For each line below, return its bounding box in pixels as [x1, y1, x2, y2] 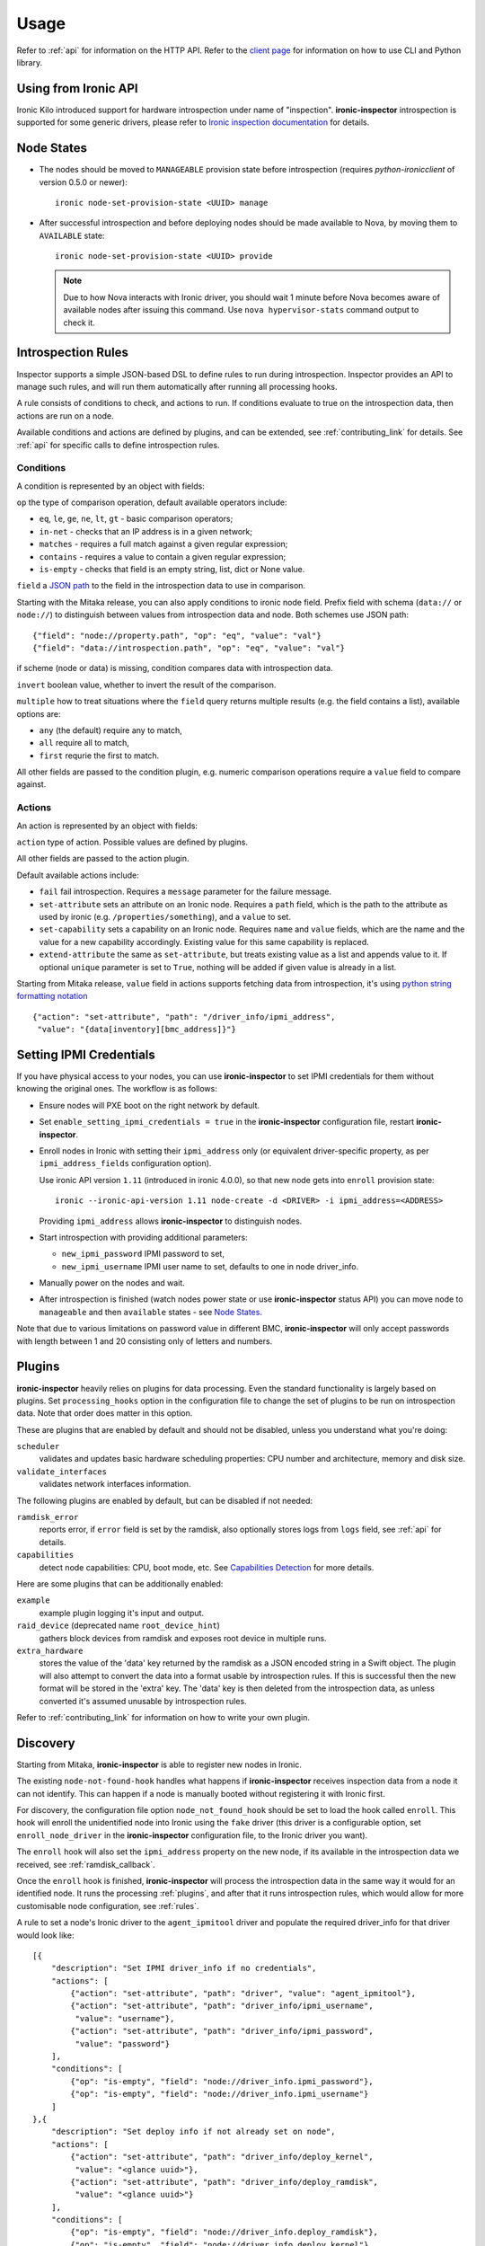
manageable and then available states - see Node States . [39, 1306, 262, 1317]
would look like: [16, 1930, 75, 1941]
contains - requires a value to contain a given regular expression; [39, 551, 287, 561]
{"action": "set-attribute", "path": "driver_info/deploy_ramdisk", [70, 2177, 379, 2187]
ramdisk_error [16, 1512, 79, 1523]
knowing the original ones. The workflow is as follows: [16, 1083, 217, 1094]
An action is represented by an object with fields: [16, 820, 198, 831]
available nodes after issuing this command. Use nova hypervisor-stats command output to [63, 305, 419, 315]
